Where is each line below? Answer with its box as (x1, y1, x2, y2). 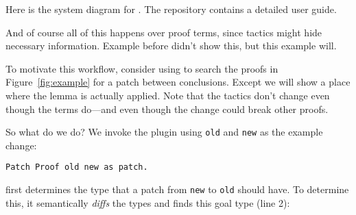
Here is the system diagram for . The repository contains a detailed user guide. (5, 2, 337, 16)
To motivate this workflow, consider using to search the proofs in (5, 61, 278, 75)
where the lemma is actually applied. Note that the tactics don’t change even (5, 88, 330, 102)
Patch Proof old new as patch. (5, 162, 148, 173)
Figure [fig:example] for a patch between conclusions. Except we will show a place (5, 75, 351, 89)
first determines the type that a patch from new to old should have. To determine (5, 182, 349, 197)
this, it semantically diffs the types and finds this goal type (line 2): (5, 195, 290, 210)
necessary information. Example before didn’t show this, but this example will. (5, 38, 337, 53)
